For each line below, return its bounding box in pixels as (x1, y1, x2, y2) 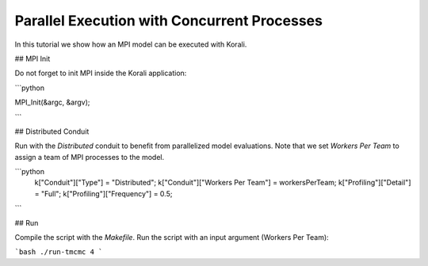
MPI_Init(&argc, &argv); (14, 97, 90, 107)
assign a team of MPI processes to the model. (14, 152, 165, 161)
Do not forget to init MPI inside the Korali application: (14, 68, 187, 78)
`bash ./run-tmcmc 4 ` (14, 248, 103, 256)
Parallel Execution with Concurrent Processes (14, 12, 323, 29)
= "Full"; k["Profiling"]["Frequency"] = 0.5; (34, 188, 173, 198)
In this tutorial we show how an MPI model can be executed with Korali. (14, 40, 247, 49)
